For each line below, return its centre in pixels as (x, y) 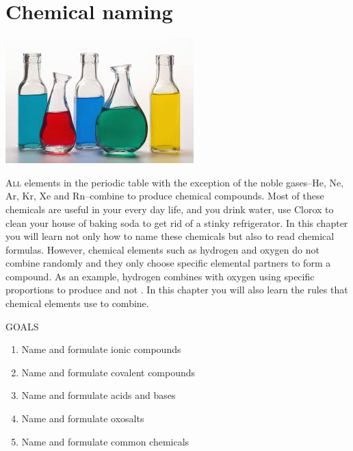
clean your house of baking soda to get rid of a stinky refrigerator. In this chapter (177, 222)
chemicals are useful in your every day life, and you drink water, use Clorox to (170, 209)
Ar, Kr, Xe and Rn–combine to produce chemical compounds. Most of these (165, 196)
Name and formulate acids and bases (99, 395)
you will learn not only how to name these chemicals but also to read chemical (170, 236)
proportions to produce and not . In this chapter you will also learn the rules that (177, 290)
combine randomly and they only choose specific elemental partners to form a (168, 263)
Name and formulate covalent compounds (108, 372)
